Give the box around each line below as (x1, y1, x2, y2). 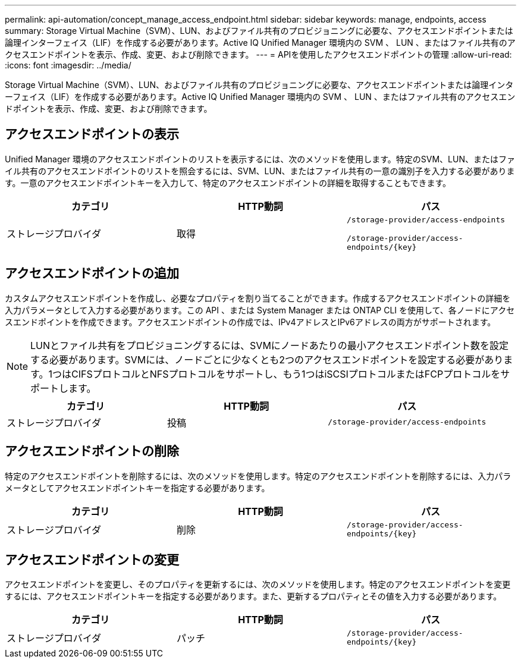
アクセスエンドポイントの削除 (5, 444, 179, 459)
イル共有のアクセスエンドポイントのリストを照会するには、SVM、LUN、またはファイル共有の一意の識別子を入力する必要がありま (5, 165, 515, 176)
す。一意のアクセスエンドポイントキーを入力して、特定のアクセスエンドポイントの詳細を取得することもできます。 (5, 177, 451, 188)
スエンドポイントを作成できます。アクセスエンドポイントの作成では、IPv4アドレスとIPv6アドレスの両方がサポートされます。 (5, 316, 496, 327)
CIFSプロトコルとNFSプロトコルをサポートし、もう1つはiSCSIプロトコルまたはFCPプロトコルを (71, 367, 501, 380)
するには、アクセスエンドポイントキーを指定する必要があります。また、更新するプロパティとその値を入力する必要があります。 (5, 591, 502, 602)
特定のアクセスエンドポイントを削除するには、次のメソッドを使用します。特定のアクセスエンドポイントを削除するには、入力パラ (5, 470, 511, 481)
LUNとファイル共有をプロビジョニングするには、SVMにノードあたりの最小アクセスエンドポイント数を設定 (30, 339, 509, 351)
